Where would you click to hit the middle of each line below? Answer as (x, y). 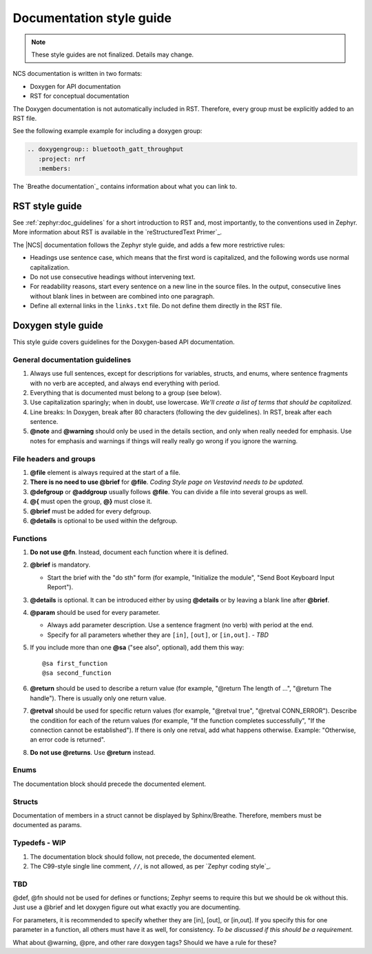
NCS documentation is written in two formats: (77, 74)
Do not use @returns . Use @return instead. (93, 752)
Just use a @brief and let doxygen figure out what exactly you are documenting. (127, 907)
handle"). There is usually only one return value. (98, 698)
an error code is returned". (68, 740)
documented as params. (47, 825)
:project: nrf (62, 159)
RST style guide (47, 206)
